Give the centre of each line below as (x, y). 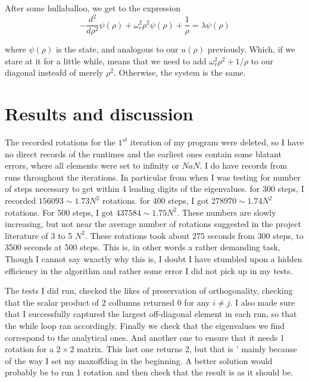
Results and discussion (99, 114)
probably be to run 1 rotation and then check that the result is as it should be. (149, 372)
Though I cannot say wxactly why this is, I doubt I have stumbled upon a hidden (154, 259)
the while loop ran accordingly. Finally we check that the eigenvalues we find (145, 325)
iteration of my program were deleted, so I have (217, 142)
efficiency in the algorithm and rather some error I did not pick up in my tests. (149, 270)
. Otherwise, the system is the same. (180, 72)
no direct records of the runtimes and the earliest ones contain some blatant (143, 153)
